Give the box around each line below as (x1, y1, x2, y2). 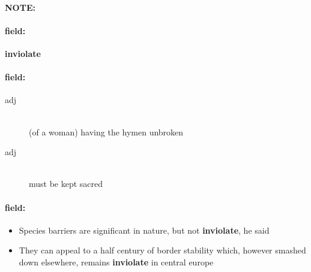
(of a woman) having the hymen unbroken (29, 125, 184, 138)
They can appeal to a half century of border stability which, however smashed (19, 244, 306, 256)
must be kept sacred (29, 177, 103, 190)
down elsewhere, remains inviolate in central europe (19, 255, 214, 268)
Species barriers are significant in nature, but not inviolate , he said (19, 223, 270, 236)
